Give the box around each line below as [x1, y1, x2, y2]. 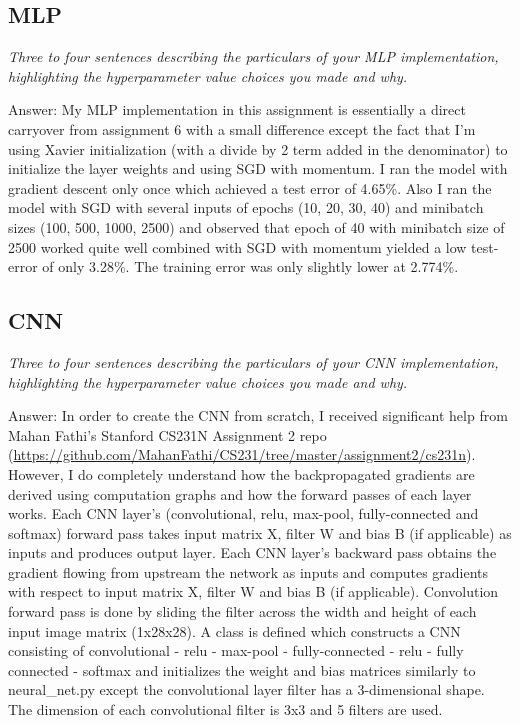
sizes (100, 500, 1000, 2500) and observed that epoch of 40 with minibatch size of [8, 216, 505, 237]
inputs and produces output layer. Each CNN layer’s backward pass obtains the [8, 542, 497, 563]
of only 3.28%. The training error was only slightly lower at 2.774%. [42, 256, 459, 277]
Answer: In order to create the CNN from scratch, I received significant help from [8, 405, 508, 426]
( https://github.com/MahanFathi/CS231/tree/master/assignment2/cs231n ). [8, 444, 476, 465]
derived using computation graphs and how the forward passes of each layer [8, 483, 472, 504]
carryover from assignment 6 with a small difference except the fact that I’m [8, 118, 476, 139]
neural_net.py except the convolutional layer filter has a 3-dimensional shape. [8, 679, 485, 700]
